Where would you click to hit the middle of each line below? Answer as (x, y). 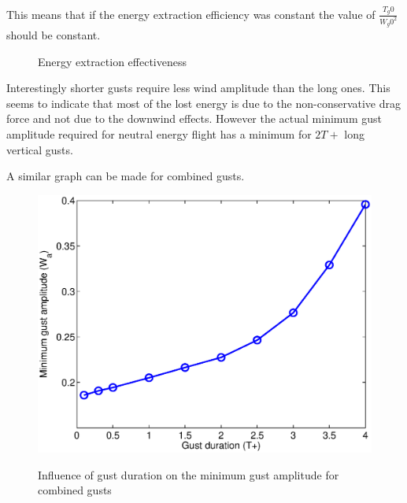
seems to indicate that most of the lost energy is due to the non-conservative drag (204, 103)
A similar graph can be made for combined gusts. (126, 176)
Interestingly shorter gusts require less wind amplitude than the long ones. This (198, 88)
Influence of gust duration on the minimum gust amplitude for (189, 474)
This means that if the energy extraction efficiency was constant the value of (191, 14)
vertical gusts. (40, 149)
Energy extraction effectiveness (113, 61)
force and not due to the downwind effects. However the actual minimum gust (194, 118)
